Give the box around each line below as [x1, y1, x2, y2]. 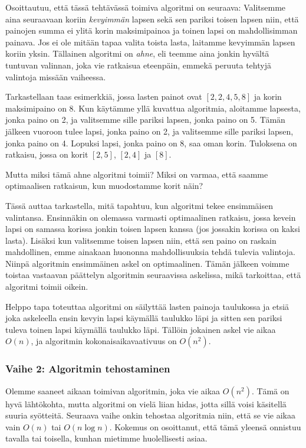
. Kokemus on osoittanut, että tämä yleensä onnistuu [109, 420, 301, 433]
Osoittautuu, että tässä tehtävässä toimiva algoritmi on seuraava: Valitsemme [5, 1, 286, 13]
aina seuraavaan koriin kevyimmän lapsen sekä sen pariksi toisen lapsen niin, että [5, 12, 299, 25]
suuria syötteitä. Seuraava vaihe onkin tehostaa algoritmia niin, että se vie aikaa [5, 409, 295, 421]
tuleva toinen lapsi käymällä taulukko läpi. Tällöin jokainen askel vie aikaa [5, 323, 276, 335]
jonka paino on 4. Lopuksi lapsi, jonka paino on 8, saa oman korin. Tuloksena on [5, 136, 297, 149]
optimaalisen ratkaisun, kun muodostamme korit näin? [5, 179, 203, 192]
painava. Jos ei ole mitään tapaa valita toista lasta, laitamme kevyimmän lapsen [5, 35, 295, 48]
